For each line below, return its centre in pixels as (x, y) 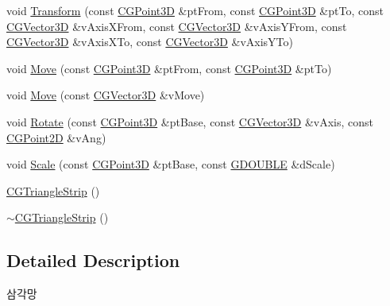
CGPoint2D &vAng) (56, 137)
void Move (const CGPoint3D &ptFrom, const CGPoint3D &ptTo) (169, 68)
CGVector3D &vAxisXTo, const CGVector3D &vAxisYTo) (150, 42)
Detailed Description (93, 260)
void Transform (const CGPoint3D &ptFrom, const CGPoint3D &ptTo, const (195, 10)
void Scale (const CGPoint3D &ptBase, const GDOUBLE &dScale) (171, 164)
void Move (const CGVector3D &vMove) (106, 95)
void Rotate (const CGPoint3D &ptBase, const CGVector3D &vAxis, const (190, 121)
